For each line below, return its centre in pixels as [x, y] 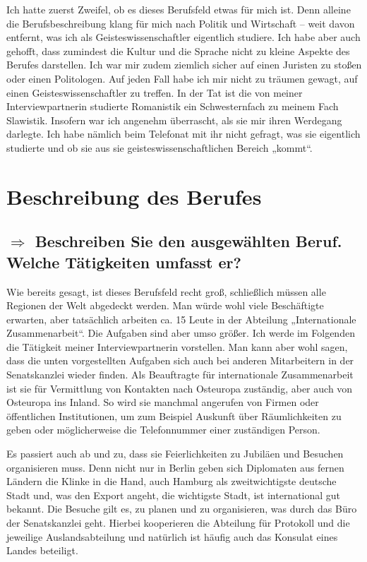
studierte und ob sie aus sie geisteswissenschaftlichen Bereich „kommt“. [160, 147]
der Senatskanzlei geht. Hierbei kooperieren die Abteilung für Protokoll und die [178, 522]
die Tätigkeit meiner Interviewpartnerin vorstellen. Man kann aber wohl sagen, [177, 346]
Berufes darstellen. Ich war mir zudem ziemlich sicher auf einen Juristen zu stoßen [184, 65]
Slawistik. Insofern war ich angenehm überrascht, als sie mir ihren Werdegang [174, 120]
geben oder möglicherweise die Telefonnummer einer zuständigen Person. [163, 430]
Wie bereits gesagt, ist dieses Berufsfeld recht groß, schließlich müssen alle [166, 291]
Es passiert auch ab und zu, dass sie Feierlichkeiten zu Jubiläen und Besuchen [175, 454]
